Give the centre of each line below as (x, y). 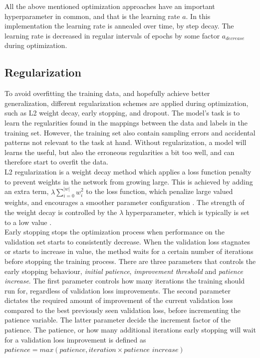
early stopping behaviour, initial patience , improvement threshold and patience (124, 271)
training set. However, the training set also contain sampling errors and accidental (130, 132)
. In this (198, 16)
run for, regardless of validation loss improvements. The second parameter (118, 290)
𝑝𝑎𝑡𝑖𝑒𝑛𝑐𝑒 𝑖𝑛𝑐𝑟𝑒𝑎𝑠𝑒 (151, 350)
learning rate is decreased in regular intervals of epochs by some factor (112, 35)
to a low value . (28, 222)
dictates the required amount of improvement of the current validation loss (119, 300)
